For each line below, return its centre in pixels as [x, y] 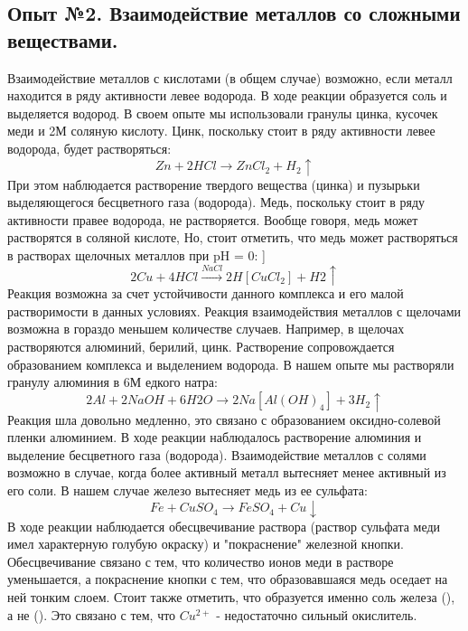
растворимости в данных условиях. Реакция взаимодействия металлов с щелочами [234, 311]
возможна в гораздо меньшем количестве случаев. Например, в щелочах [206, 329]
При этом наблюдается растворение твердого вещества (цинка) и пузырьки [214, 184]
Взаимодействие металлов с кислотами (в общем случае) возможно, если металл [230, 77]
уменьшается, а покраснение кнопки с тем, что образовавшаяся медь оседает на [228, 579]
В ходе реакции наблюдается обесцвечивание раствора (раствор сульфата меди [224, 526]
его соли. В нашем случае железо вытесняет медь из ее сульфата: [187, 490]
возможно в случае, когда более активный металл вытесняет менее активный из [227, 472]
